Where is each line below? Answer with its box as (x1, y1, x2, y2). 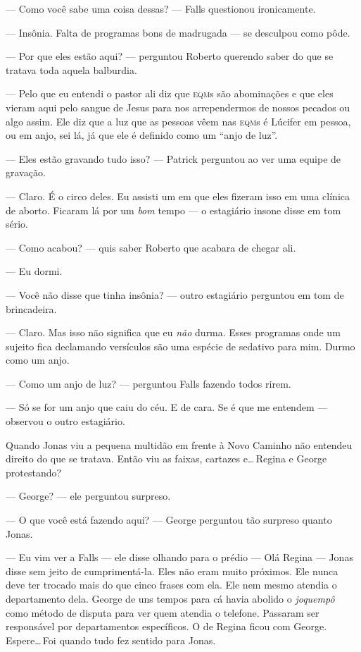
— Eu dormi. (6, 264, 63, 278)
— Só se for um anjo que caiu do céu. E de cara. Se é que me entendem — (6, 400, 328, 414)
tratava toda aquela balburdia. (6, 62, 137, 77)
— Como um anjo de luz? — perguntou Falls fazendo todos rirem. (6, 376, 291, 390)
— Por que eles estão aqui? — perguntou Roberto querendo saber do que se (6, 49, 334, 63)
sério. (6, 216, 29, 231)
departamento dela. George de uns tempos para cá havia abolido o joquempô (6, 591, 335, 605)
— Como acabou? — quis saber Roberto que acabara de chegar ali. (6, 240, 296, 254)
